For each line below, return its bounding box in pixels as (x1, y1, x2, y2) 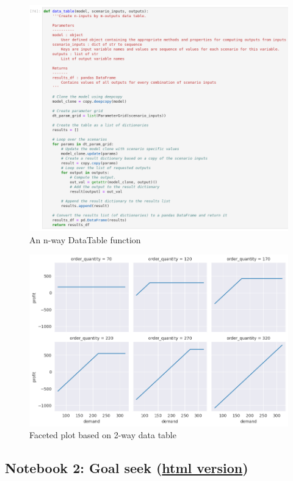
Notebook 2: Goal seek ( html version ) (5, 458, 248, 477)
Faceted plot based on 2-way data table (29, 428, 176, 441)
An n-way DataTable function (29, 233, 141, 246)
